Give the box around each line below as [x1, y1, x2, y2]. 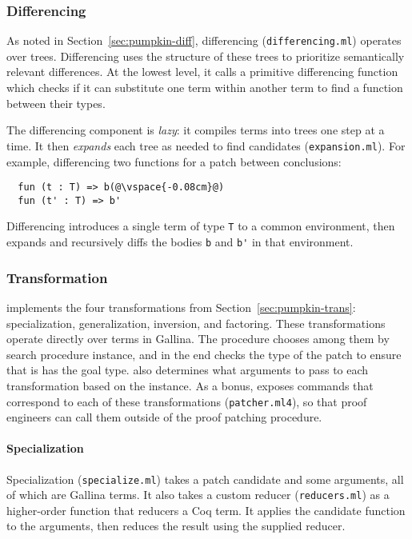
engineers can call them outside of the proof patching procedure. [6, 409, 322, 425]
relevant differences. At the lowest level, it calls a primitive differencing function [6, 63, 398, 80]
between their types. [6, 94, 106, 111]
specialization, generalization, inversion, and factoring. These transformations [6, 314, 386, 331]
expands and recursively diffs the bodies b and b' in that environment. [6, 234, 354, 250]
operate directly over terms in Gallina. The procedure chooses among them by [6, 330, 390, 347]
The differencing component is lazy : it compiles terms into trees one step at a [6, 122, 385, 138]
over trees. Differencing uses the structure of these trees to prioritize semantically [6, 47, 405, 64]
